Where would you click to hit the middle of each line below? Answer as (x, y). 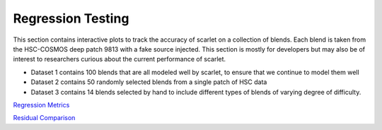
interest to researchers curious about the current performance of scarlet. (120, 59)
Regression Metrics (41, 105)
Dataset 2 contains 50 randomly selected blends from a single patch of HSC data (149, 82)
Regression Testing (71, 18)
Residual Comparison (44, 118)
